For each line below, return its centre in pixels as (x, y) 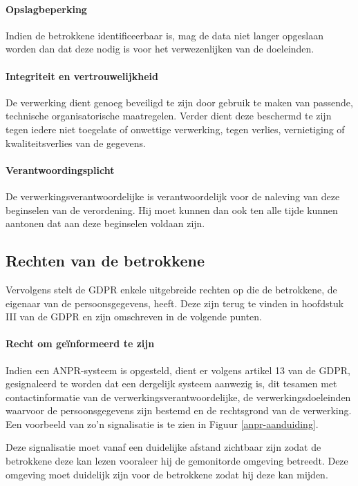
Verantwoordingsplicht (60, 169)
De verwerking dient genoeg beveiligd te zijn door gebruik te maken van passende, (179, 102)
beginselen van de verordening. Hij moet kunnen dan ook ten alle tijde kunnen (172, 210)
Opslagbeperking (46, 9)
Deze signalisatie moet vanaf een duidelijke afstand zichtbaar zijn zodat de (163, 447)
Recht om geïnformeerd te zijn (80, 343)
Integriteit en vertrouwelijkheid (82, 76)
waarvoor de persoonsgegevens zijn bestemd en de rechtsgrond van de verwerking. (179, 410)
